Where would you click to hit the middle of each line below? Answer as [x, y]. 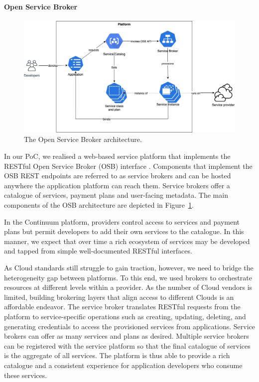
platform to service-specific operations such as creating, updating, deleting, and [125, 316]
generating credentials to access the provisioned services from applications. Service [129, 326]
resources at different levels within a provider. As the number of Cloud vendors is [128, 287]
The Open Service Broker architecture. [83, 139]
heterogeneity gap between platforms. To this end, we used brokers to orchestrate [128, 277]
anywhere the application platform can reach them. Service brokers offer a [117, 185]
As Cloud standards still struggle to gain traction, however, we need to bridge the [129, 267]
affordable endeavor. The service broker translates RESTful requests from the [122, 307]
